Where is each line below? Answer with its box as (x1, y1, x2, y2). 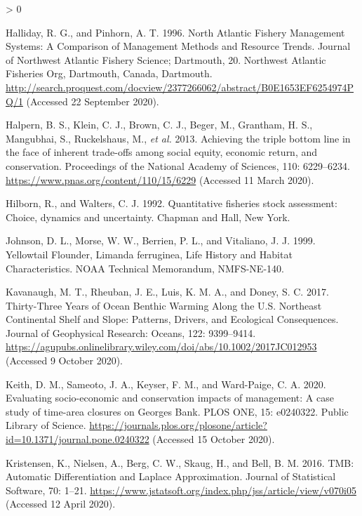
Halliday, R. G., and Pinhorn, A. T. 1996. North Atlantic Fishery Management (6, 25, 345, 39)
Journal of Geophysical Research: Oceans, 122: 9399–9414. (6, 325, 256, 340)
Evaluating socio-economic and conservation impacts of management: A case (6, 390, 334, 405)
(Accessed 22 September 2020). (26, 93, 159, 108)
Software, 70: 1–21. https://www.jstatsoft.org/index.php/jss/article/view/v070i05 (6, 482, 356, 497)
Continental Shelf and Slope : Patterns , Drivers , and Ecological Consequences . (6, 312, 339, 326)
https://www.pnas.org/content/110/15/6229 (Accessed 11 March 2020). (6, 172, 314, 187)
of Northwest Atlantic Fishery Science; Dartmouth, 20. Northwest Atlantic (6, 52, 326, 67)
